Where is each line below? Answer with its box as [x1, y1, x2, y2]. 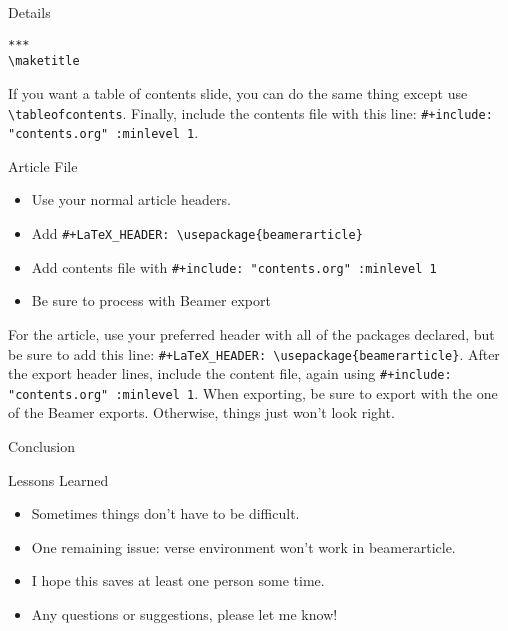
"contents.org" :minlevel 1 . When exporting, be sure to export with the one [8, 382, 498, 403]
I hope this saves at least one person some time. [31, 570, 325, 591]
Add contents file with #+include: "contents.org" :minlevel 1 [31, 256, 437, 277]
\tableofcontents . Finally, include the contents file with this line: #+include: [8, 102, 493, 123]
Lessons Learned [8, 469, 109, 490]
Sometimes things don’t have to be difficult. [31, 503, 300, 524]
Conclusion [8, 436, 75, 457]
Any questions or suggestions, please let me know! [31, 604, 338, 625]
